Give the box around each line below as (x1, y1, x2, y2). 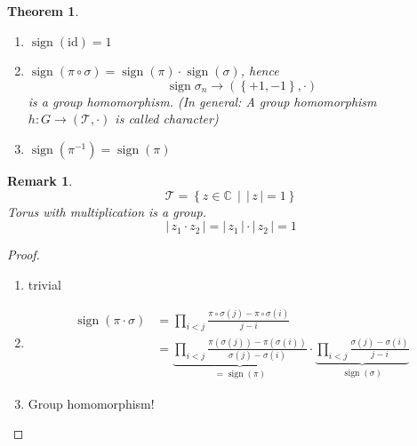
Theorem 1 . (7, 2, 79, 20)
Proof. (7, 245, 40, 264)
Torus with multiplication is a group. (7, 202, 207, 220)
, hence (240, 61, 279, 80)
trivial (28, 275, 61, 293)
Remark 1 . (7, 171, 73, 189)
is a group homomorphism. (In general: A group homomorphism (28, 92, 377, 110)
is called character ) (115, 109, 219, 128)
